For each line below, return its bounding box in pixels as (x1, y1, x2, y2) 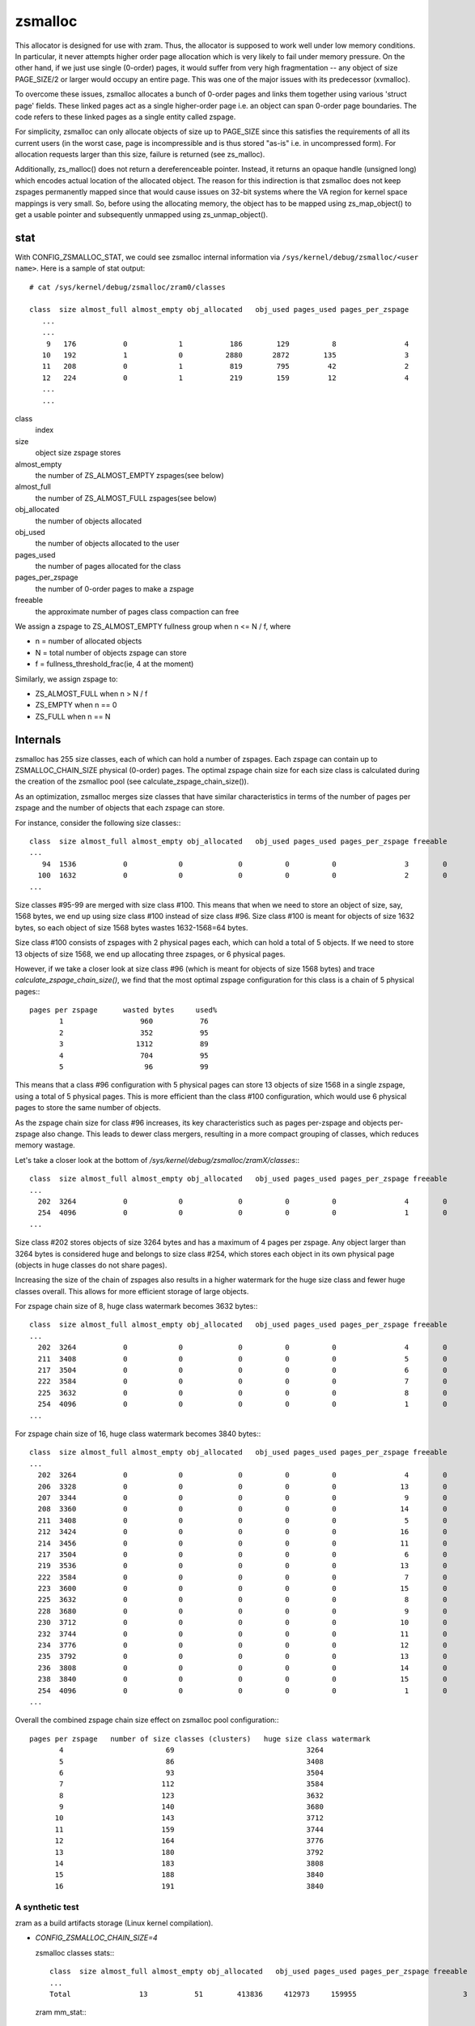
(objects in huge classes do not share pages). (15, 1260, 168, 1270)
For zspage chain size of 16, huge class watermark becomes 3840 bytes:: (15, 1429, 261, 1438)
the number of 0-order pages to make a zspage (35, 583, 194, 593)
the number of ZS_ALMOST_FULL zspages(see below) (35, 493, 218, 502)
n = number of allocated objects (35, 636, 142, 646)
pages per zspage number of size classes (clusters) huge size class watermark (29, 1734, 371, 1743)
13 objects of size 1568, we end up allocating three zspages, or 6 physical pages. (15, 949, 286, 959)
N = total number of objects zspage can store (35, 648, 187, 657)
